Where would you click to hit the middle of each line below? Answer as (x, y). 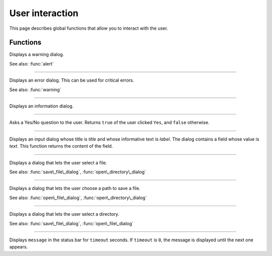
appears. (18, 247)
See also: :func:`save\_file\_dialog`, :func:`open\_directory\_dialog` (78, 172)
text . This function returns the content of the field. (61, 146)
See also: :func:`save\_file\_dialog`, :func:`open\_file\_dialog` (71, 223)
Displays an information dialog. (42, 106)
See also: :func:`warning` (35, 89)
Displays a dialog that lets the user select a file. (58, 163)
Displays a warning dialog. (37, 54)
